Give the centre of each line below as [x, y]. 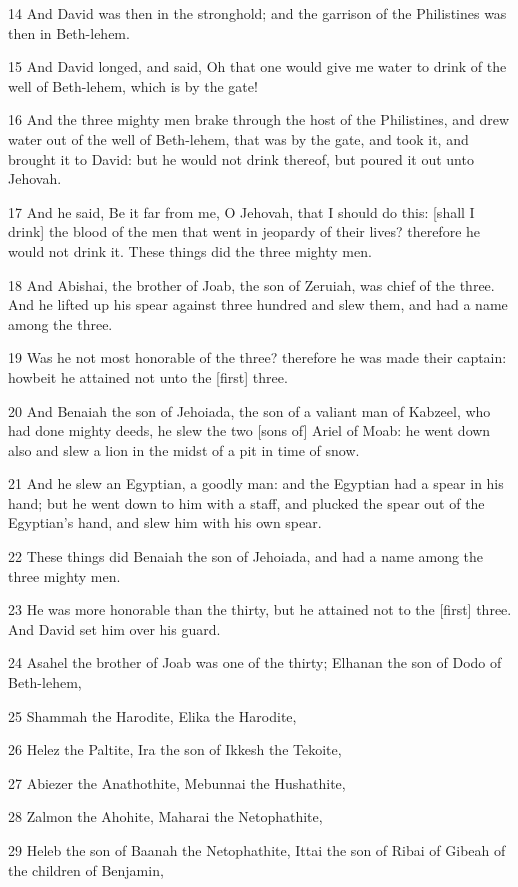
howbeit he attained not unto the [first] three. [148, 376]
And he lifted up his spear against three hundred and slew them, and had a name [258, 304]
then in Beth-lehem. [69, 32]
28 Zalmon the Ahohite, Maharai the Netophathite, [165, 816]
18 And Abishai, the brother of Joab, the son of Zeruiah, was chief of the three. [251, 284]
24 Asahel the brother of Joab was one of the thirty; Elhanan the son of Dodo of [255, 662]
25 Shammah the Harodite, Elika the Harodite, [152, 715]
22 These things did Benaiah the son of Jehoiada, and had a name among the [246, 556]
